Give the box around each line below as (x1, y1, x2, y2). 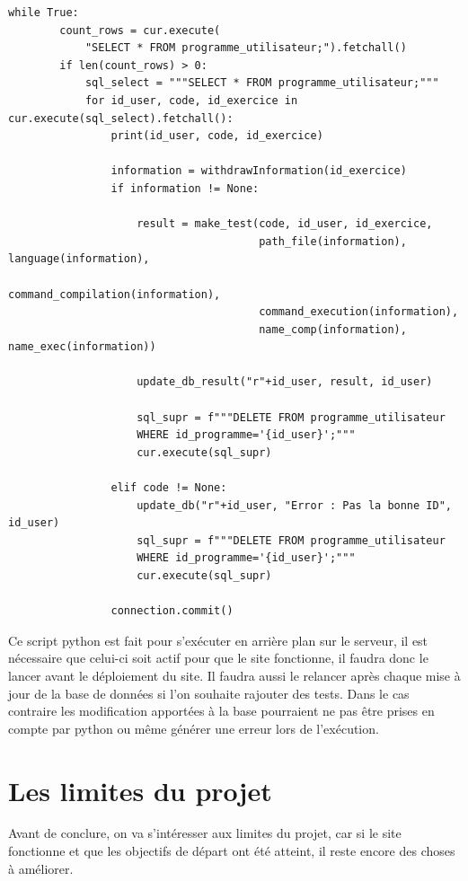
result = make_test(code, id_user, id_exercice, (137, 217, 433, 231)
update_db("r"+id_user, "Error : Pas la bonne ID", (137, 498, 452, 512)
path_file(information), (259, 234, 407, 248)
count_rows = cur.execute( (59, 23, 221, 37)
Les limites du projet (8, 771, 272, 808)
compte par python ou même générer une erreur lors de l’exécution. (8, 718, 379, 737)
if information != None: (110, 181, 260, 195)
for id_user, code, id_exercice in (84, 93, 298, 107)
